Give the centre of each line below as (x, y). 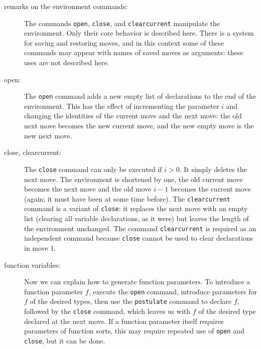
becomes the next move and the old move (88, 189)
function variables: (32, 265)
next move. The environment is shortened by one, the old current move (134, 179)
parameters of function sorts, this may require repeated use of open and (134, 331)
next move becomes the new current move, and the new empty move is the (139, 126)
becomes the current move (211, 189)
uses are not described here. (67, 62)
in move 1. (40, 247)
